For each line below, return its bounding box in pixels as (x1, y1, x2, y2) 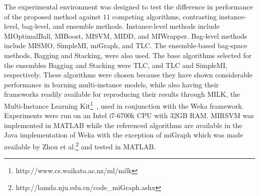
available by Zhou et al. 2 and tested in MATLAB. (4, 139, 156, 151)
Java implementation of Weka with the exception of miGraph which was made (4, 130, 243, 140)
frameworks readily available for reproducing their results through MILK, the (4, 89, 240, 99)
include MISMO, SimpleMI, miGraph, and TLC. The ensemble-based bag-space (4, 40, 248, 51)
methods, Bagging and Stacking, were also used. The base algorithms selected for (4, 50, 252, 60)
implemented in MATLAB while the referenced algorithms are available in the (4, 120, 243, 130)
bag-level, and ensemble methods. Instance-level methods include (21, 21, 220, 31)
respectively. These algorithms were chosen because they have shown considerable (4, 69, 253, 80)
